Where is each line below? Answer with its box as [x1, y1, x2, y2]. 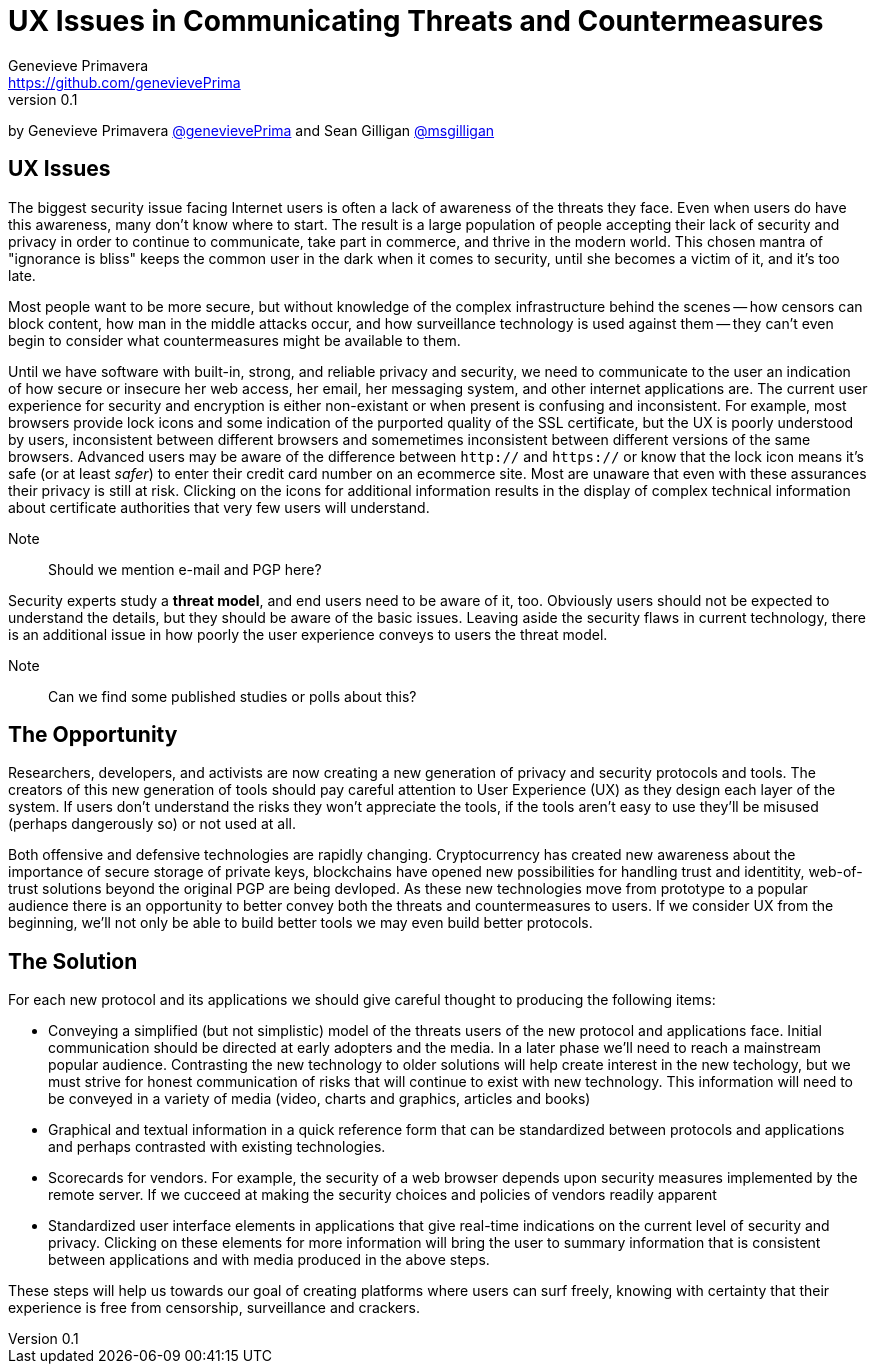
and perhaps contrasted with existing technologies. [48, 1138, 386, 1156]
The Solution [8, 948, 138, 974]
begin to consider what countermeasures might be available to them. [8, 331, 461, 349]
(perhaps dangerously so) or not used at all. [8, 815, 297, 833]
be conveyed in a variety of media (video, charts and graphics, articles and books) [48, 1090, 591, 1108]
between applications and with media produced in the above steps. [48, 1251, 490, 1269]
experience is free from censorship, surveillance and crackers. [8, 1299, 420, 1317]
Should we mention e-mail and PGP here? [48, 560, 322, 578]
